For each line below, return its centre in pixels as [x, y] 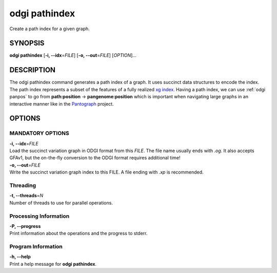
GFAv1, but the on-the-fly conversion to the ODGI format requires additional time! [95, 158]
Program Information [36, 247]
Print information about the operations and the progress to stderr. [78, 234]
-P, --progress [25, 226]
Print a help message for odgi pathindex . [53, 264]
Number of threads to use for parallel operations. [61, 203]
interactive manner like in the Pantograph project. [62, 104]
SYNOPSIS [27, 43]
